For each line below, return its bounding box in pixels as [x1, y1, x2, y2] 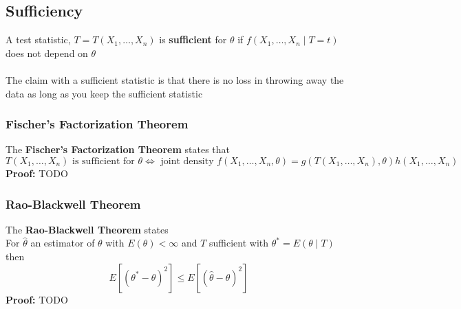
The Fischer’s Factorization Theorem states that [6, 142, 230, 157]
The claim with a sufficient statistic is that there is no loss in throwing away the [6, 72, 344, 87]
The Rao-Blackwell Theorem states [6, 222, 169, 236]
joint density [160, 156, 214, 166]
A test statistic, [6, 32, 71, 47]
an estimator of [30, 236, 95, 250]
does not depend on [6, 45, 88, 60]
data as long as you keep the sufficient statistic [6, 86, 203, 100]
